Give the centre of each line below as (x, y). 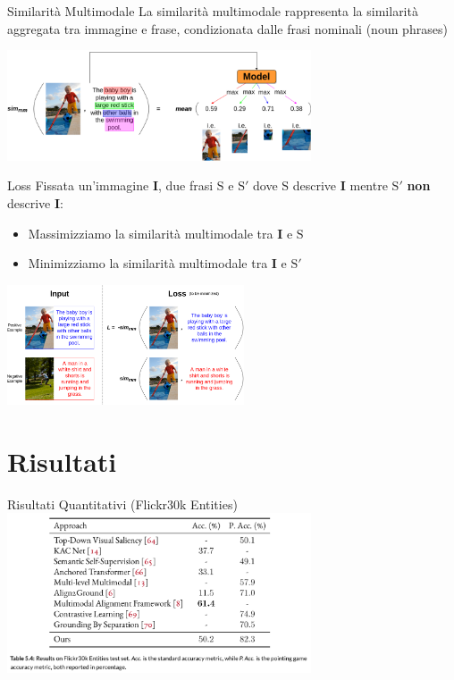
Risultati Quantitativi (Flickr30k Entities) (122, 504)
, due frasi (185, 185)
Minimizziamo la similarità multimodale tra (148, 263)
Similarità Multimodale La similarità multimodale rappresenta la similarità (213, 11)
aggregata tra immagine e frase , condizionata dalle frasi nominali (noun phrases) (227, 28)
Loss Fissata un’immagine (78, 185)
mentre (369, 185)
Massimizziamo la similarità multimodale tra (151, 233)
